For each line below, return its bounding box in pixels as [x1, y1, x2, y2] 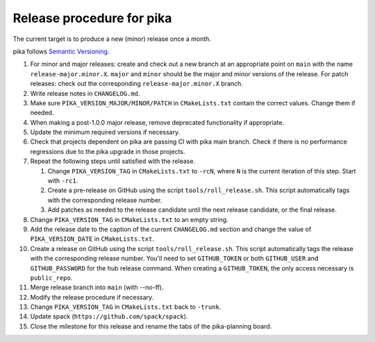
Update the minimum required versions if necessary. [30, 128, 181, 137]
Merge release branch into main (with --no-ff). [30, 283, 164, 291]
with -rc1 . [47, 177, 78, 185]
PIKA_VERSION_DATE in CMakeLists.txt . [30, 234, 154, 243]
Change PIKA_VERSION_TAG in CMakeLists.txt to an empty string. [30, 215, 228, 223]
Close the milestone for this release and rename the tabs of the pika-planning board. [30, 322, 272, 330]
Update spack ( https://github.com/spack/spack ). [30, 312, 188, 320]
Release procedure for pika [12, 10, 172, 26]
